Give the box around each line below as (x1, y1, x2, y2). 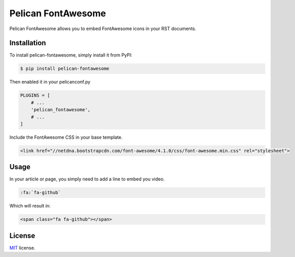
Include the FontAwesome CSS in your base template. (9, 134, 123, 140)
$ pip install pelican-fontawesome (20, 66, 109, 71)
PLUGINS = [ (20, 92, 51, 98)
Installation (9, 39, 46, 47)
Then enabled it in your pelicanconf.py (9, 79, 90, 85)
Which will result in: (9, 203, 51, 209)
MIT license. (9, 245, 36, 251)
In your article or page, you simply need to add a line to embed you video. (9, 176, 165, 182)
